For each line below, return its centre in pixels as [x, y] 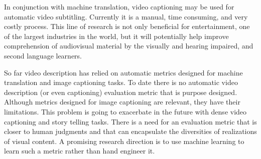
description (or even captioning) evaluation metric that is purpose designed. [121, 92]
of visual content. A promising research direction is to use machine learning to [124, 141]
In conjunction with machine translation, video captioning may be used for [119, 6]
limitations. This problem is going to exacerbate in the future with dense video [125, 111]
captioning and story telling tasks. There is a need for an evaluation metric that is [130, 121]
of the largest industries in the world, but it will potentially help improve [116, 36]
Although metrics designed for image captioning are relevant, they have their [122, 102]
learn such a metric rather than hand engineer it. [80, 151]
